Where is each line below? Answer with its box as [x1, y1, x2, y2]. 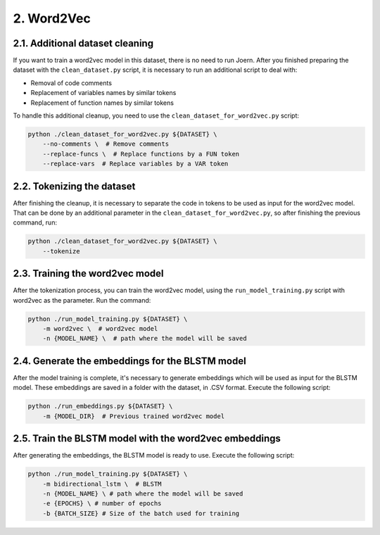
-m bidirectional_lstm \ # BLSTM [42, 479, 162, 488]
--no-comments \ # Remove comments [42, 140, 169, 148]
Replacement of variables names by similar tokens [30, 89, 177, 97]
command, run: [13, 218, 58, 227]
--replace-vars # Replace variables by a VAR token [42, 160, 229, 168]
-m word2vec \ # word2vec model [42, 325, 158, 333]
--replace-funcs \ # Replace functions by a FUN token [42, 150, 240, 158]
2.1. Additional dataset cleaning [13, 37, 154, 49]
